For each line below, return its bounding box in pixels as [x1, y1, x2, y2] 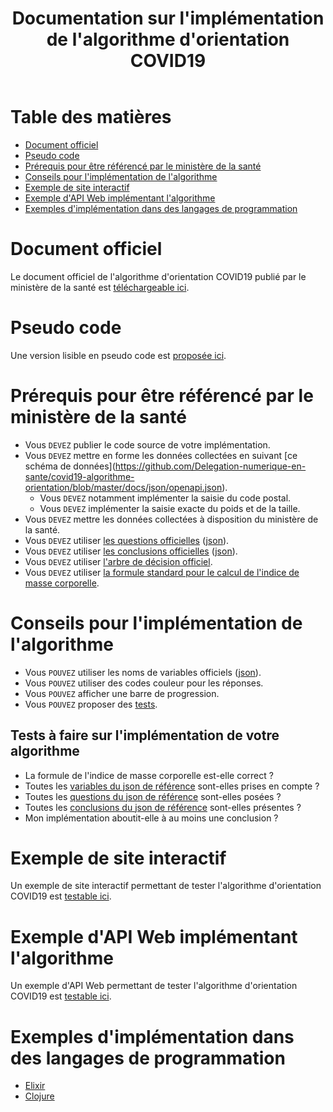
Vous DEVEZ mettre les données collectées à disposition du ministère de [24, 513, 319, 525]
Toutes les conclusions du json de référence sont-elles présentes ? [24, 801, 302, 813]
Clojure [24, 1090, 55, 1102]
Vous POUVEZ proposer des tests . [24, 698, 158, 710]
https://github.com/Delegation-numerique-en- [114, 460, 307, 472]
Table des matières [10, 106, 172, 129]
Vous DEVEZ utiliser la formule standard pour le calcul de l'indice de [24, 566, 300, 578]
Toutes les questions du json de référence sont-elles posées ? [24, 790, 282, 802]
